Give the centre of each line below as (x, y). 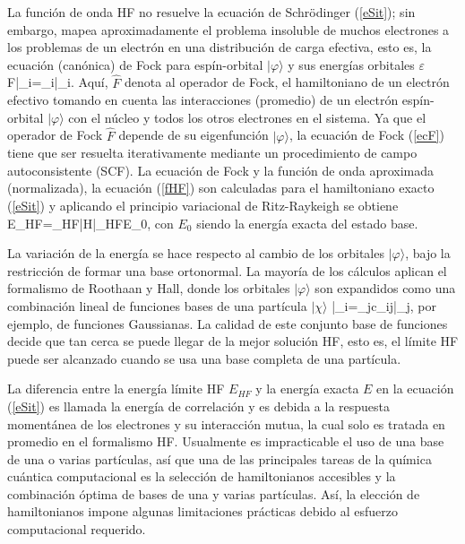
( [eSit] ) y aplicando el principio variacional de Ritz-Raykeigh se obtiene (203, 205)
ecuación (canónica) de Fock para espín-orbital (135, 64)
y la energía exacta (307, 389)
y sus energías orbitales (351, 64)
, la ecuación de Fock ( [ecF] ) (366, 135)
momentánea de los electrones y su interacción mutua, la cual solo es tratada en (226, 423)
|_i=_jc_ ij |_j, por (384, 305)
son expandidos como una (385, 288)
